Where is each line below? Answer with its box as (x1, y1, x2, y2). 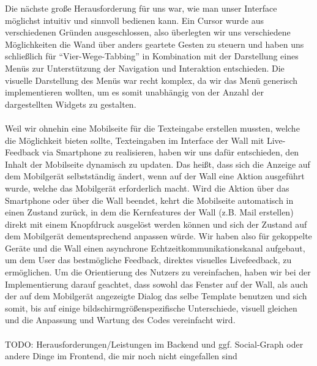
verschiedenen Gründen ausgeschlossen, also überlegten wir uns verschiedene (5, 26, 291, 39)
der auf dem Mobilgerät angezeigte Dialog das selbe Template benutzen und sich (5, 289, 307, 302)
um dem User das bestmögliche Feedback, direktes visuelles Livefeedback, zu (5, 253, 292, 266)
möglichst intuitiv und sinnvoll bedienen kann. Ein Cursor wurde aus (5, 13, 264, 26)
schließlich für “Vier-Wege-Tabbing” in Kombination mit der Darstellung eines (5, 50, 299, 62)
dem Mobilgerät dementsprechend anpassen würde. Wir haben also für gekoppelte (5, 230, 312, 242)
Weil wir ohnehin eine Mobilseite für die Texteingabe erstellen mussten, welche (5, 121, 300, 134)
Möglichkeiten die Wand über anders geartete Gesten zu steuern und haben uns (5, 37, 304, 50)
